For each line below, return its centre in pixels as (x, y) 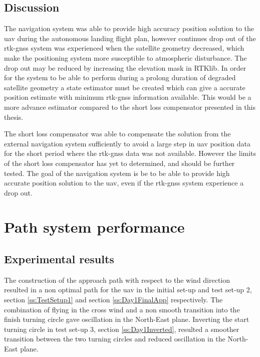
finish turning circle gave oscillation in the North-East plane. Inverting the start (127, 319)
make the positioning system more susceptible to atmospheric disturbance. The (125, 57)
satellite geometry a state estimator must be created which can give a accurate (125, 87)
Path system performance (94, 227)
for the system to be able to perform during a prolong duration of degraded (120, 77)
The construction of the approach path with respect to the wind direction (117, 280)
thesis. (14, 117)
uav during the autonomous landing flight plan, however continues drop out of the (130, 38)
